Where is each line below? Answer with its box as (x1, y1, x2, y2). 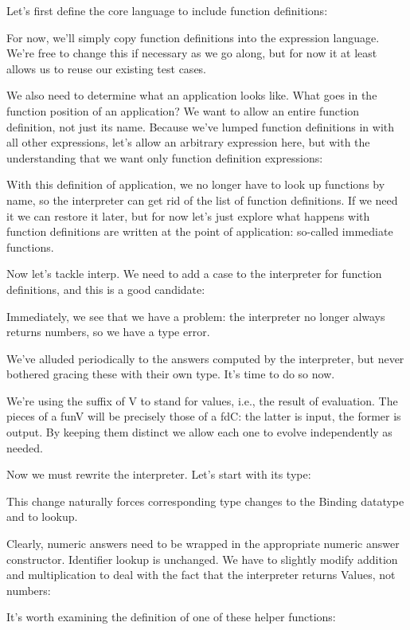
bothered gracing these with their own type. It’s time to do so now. (6, 366, 335, 382)
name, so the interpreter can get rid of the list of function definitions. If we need (6, 191, 398, 208)
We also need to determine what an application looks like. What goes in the (6, 87, 377, 104)
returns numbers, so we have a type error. (6, 323, 210, 340)
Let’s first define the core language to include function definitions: (6, 2, 328, 18)
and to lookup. (6, 508, 78, 525)
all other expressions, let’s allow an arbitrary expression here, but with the (6, 134, 370, 151)
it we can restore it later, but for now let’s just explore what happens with (6, 207, 370, 224)
